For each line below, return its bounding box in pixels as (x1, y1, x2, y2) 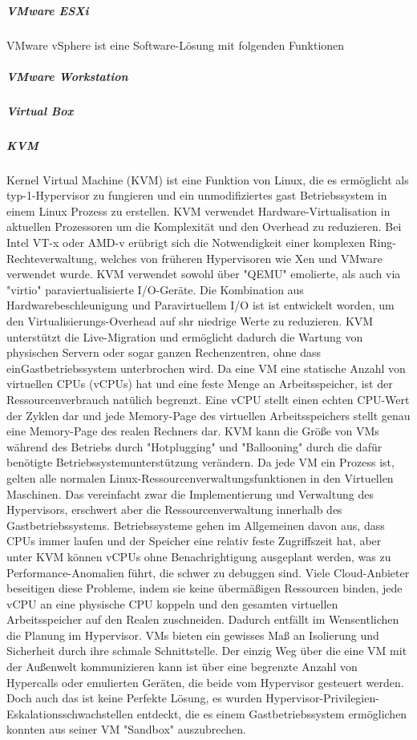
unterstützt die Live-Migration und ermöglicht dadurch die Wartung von (6, 328, 363, 345)
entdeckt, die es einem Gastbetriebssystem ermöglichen (136, 705, 407, 722)
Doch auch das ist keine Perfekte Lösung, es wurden (6, 689, 262, 706)
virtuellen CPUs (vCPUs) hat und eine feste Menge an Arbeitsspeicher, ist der (6, 375, 393, 392)
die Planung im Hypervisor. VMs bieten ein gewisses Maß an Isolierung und (6, 626, 379, 643)
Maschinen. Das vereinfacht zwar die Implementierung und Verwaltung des (6, 485, 374, 502)
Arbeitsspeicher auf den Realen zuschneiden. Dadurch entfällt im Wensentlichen (6, 611, 399, 628)
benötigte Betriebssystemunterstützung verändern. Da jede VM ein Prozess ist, (6, 454, 395, 471)
